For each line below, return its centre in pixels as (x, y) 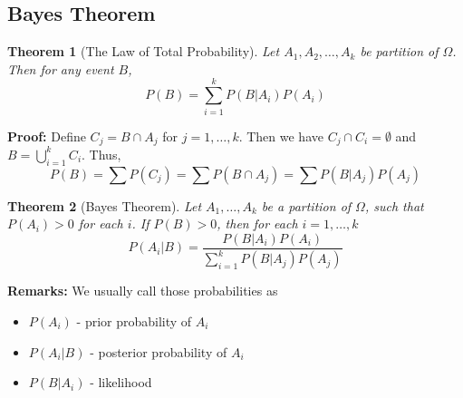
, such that (394, 205)
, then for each (257, 223)
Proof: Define (47, 136)
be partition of (399, 51)
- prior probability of (134, 320)
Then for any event (61, 68)
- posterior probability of (159, 351)
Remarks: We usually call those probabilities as (143, 291)
